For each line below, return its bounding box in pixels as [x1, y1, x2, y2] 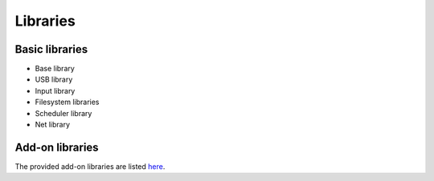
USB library [35, 74, 73, 84]
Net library [35, 120, 71, 130]
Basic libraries [14, 42, 88, 56]
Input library [35, 86, 76, 95]
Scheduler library [35, 108, 92, 118]
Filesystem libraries [35, 97, 100, 107]
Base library [35, 64, 76, 74]
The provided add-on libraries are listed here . [14, 161, 166, 171]
